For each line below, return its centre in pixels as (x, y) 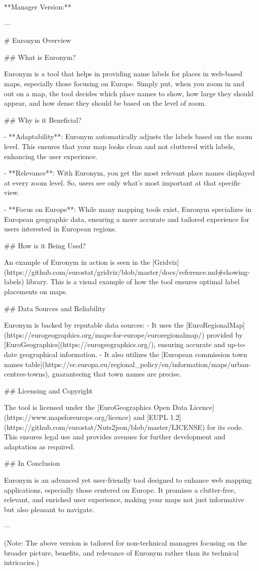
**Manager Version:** (38, 6)
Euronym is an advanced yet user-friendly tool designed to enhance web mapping (128, 479)
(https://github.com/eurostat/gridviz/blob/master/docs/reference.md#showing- (127, 272)
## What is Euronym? (40, 57)
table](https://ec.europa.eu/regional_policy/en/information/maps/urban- (138, 364)
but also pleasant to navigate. (49, 509)
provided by (225, 334)
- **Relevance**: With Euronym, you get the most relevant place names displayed (129, 173)
